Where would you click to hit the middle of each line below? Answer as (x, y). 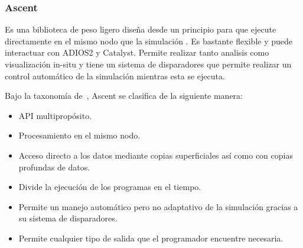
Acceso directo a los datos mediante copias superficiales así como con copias (156, 155)
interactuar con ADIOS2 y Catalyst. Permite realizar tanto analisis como (137, 52)
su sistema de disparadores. (68, 218)
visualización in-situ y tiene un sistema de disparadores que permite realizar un (148, 64)
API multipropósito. (55, 115)
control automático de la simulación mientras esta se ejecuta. (115, 75)
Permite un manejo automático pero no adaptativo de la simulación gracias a (158, 206)
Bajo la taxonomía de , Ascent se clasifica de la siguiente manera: (124, 96)
